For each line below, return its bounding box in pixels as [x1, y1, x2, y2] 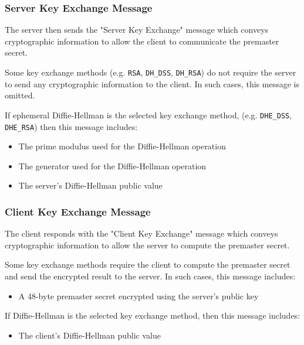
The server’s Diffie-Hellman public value [18, 179, 163, 192]
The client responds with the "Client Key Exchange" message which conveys [5, 227, 278, 240]
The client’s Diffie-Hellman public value [18, 329, 161, 341]
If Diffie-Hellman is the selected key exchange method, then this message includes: [5, 309, 300, 322]
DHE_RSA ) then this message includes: [5, 120, 138, 132]
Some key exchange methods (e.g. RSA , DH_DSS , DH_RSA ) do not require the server [5, 66, 296, 78]
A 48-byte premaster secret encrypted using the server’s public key [18, 289, 259, 302]
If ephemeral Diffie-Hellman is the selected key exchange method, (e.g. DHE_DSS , [5, 108, 292, 121]
